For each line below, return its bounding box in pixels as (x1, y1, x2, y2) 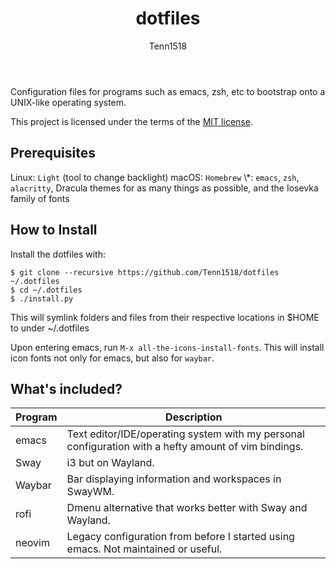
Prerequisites (10, 145, 96, 162)
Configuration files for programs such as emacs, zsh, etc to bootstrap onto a (10, 85, 326, 97)
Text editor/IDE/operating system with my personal (66, 427, 305, 441)
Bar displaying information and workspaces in (66, 472, 282, 486)
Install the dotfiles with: (10, 248, 107, 260)
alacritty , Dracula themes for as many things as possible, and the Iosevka (10, 182, 319, 194)
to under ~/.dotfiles (10, 322, 90, 334)
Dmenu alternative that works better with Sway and (66, 501, 308, 515)
